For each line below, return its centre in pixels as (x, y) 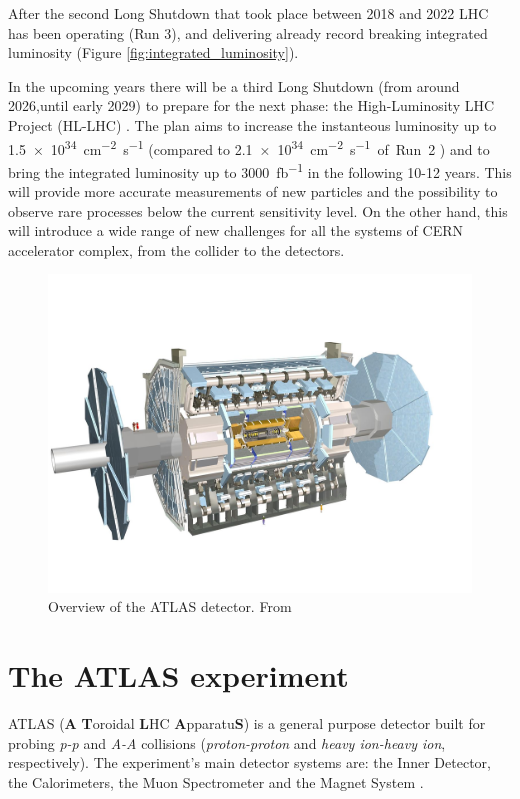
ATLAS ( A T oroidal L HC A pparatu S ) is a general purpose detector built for (247, 723)
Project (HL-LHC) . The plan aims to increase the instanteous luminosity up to (252, 124)
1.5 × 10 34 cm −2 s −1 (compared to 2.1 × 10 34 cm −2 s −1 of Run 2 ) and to (249, 147)
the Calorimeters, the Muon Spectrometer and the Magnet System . (216, 781)
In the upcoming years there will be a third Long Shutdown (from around (234, 85)
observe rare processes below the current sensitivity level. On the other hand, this (258, 210)
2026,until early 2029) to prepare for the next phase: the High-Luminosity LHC (251, 105)
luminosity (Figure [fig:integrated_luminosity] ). (153, 52)
